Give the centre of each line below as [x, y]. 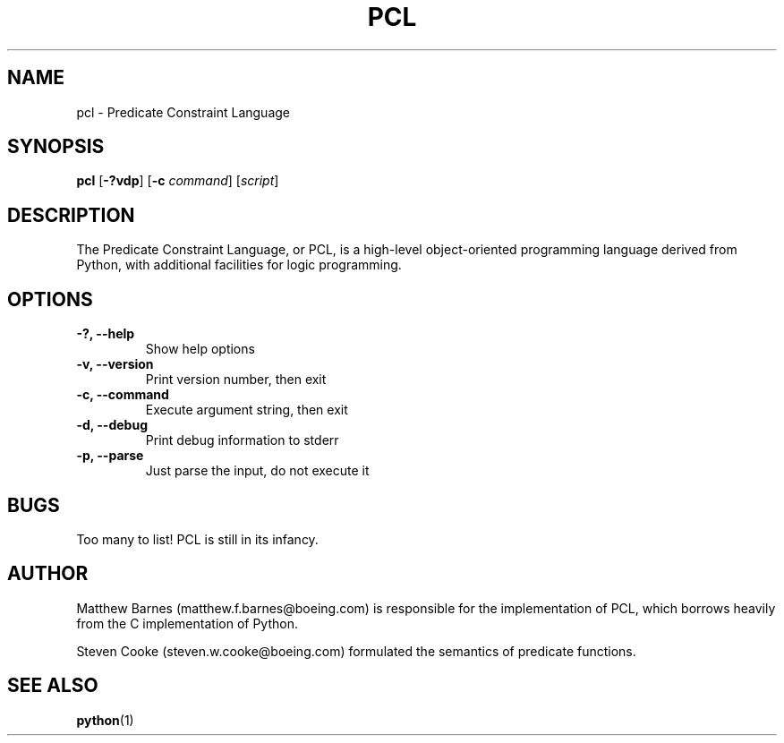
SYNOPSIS [56, 147]
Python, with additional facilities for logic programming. [239, 265]
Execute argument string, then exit [247, 410]
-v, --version [115, 364]
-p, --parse [110, 456]
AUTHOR [48, 574]
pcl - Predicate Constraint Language [183, 112]
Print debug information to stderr [242, 440]
